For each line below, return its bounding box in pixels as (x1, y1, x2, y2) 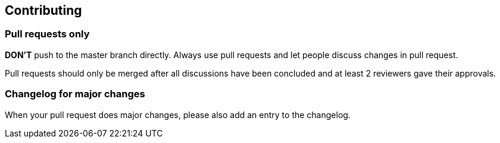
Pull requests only (5, 28, 90, 40)
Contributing (5, 3, 82, 18)
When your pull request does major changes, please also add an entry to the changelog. (5, 109, 351, 120)
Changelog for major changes (5, 88, 145, 100)
